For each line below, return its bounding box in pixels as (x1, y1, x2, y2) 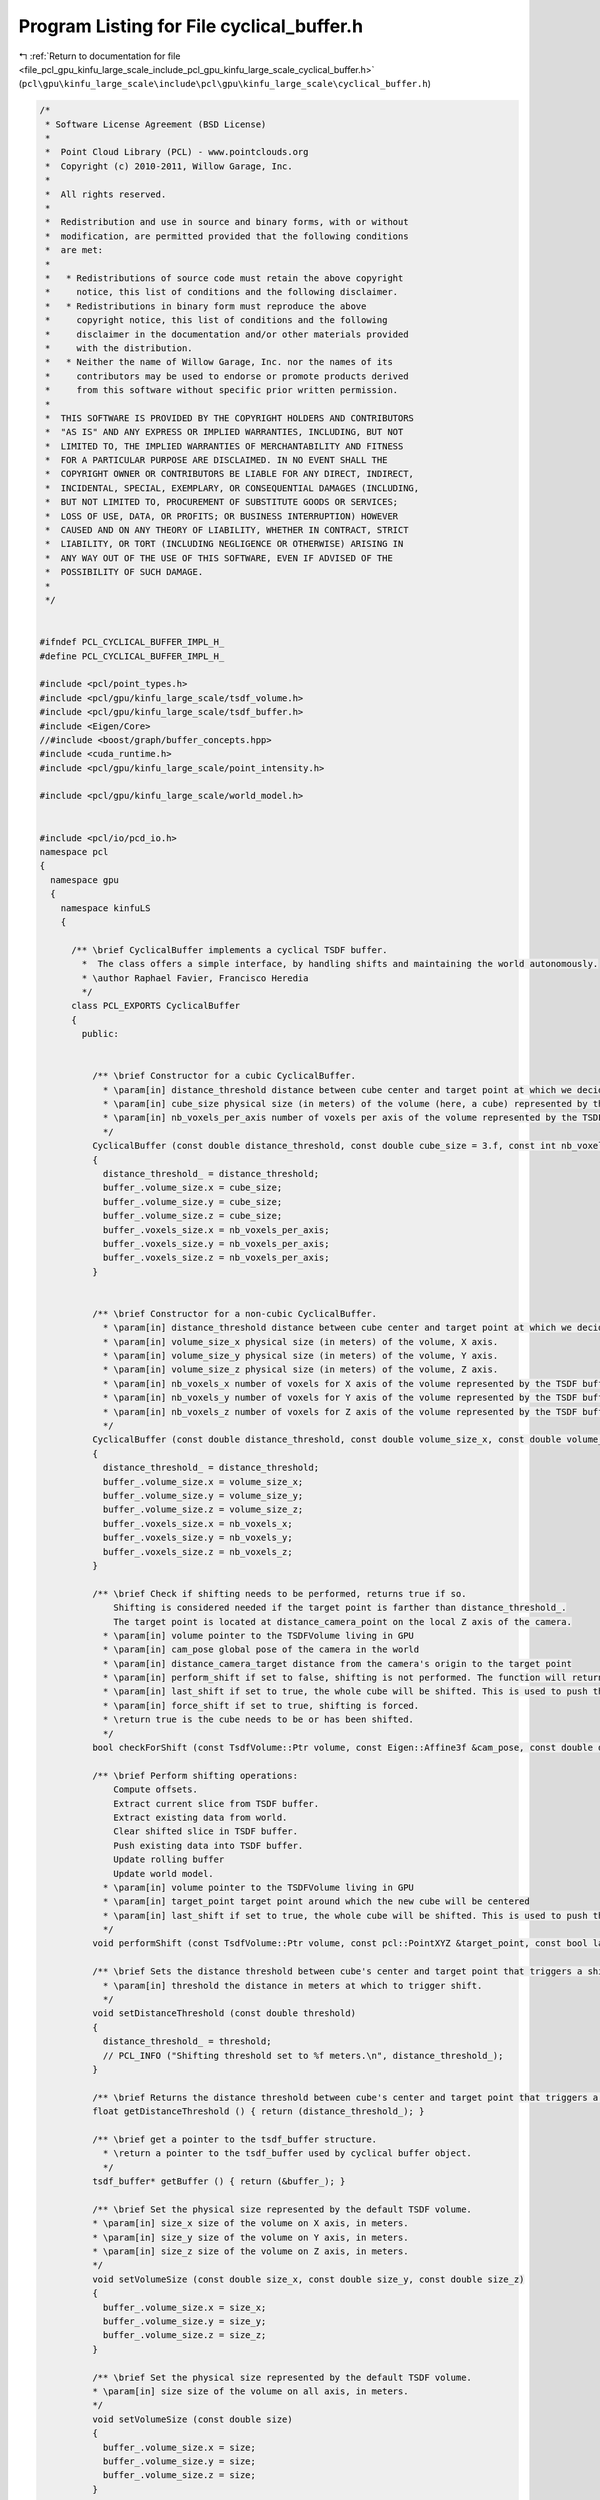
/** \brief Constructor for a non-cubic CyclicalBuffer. (91, 1308, 378, 1319)
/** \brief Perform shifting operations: (91, 1770, 299, 1781)
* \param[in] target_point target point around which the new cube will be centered (102, 1896, 530, 1907)
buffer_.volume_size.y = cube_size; (102, 1196, 283, 1207)
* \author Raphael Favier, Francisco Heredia (81, 972, 309, 984)
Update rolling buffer (113, 1854, 225, 1865)
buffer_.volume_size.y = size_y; (102, 2316, 267, 2327)
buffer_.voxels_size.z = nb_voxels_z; (102, 1546, 294, 1557)
